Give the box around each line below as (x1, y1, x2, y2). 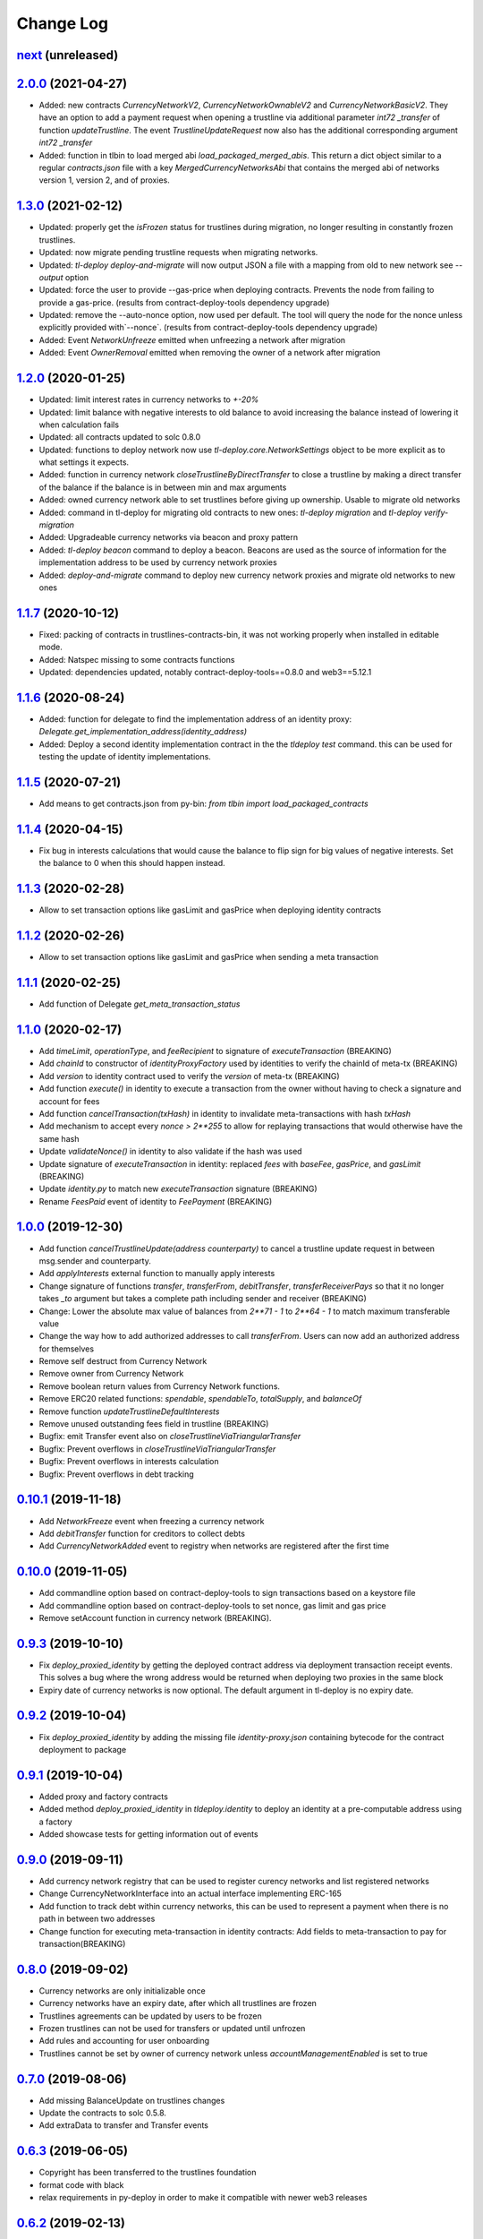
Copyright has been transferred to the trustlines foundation (38, 2167, 257, 2178)
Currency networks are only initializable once (38, 1985, 206, 1996)
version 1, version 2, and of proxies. (38, 175, 170, 185)
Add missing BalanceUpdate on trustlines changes (38, 2095, 225, 2106)
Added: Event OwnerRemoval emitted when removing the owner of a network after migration (38, 347, 381, 358)
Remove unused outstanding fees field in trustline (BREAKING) (38, 1419, 269, 1429)
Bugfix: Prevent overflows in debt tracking (38, 1469, 194, 1480)
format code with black (38, 2179, 124, 2190)
